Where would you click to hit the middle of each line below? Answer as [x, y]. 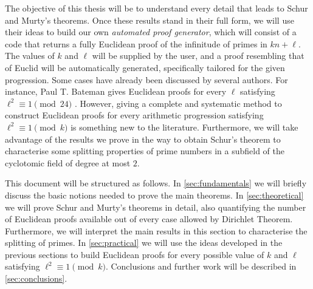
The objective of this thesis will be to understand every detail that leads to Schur [156, 8]
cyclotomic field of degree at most [68, 162]
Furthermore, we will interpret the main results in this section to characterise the [156, 230]
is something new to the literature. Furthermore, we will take [184, 127]
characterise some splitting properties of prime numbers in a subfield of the [145, 151]
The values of [30, 56]
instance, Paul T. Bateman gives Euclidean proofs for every [116, 91]
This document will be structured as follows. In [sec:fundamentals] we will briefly [156, 183]
